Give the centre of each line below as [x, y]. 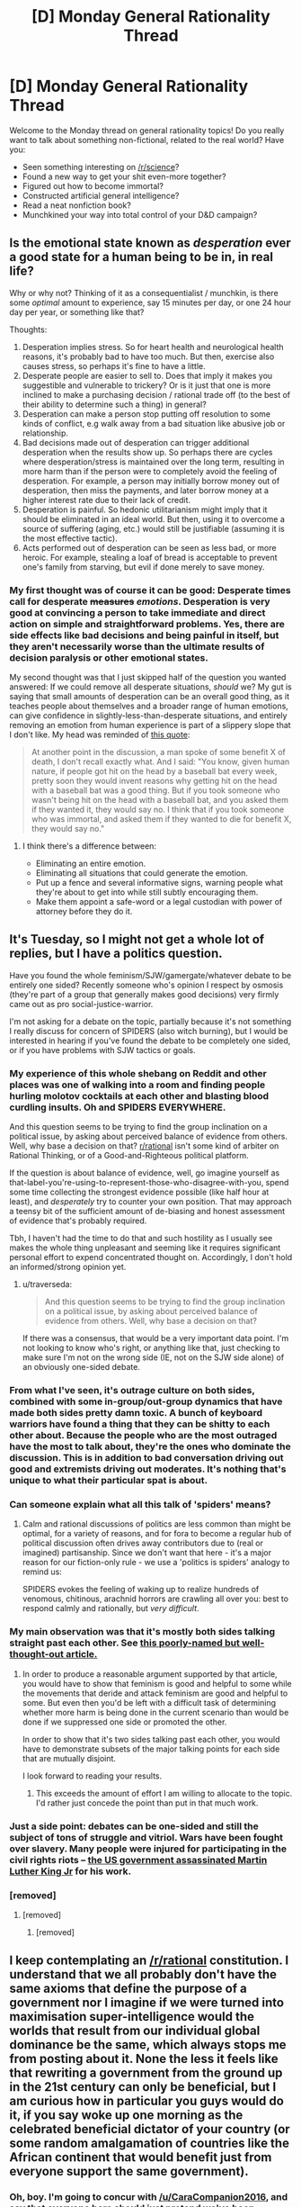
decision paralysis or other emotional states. [109, 657]
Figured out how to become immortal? [93, 185]
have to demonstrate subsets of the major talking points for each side [151, 1749]
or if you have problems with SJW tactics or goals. [102, 1049]
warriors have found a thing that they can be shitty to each [140, 1424]
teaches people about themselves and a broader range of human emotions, [149, 706]
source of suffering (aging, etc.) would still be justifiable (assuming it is [154, 528]
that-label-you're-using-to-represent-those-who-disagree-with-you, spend [149, 1183]
